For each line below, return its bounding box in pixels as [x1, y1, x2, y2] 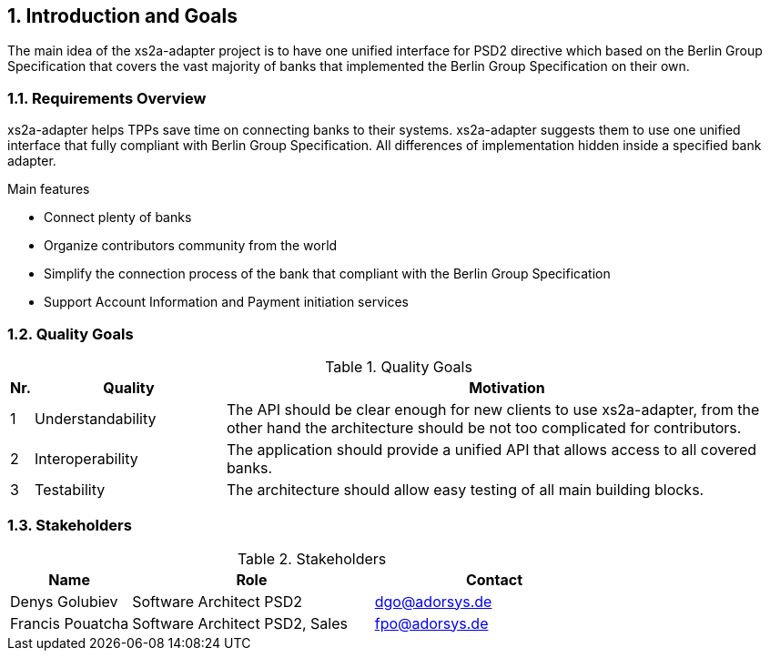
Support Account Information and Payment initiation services [44, 294, 409, 310]
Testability [35, 480, 106, 499]
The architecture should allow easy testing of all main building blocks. [226, 480, 704, 499]
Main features [7, 181, 90, 197]
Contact [465, 570, 522, 589]
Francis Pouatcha [10, 613, 129, 633]
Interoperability [35, 449, 138, 468]
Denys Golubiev [10, 592, 118, 611]
